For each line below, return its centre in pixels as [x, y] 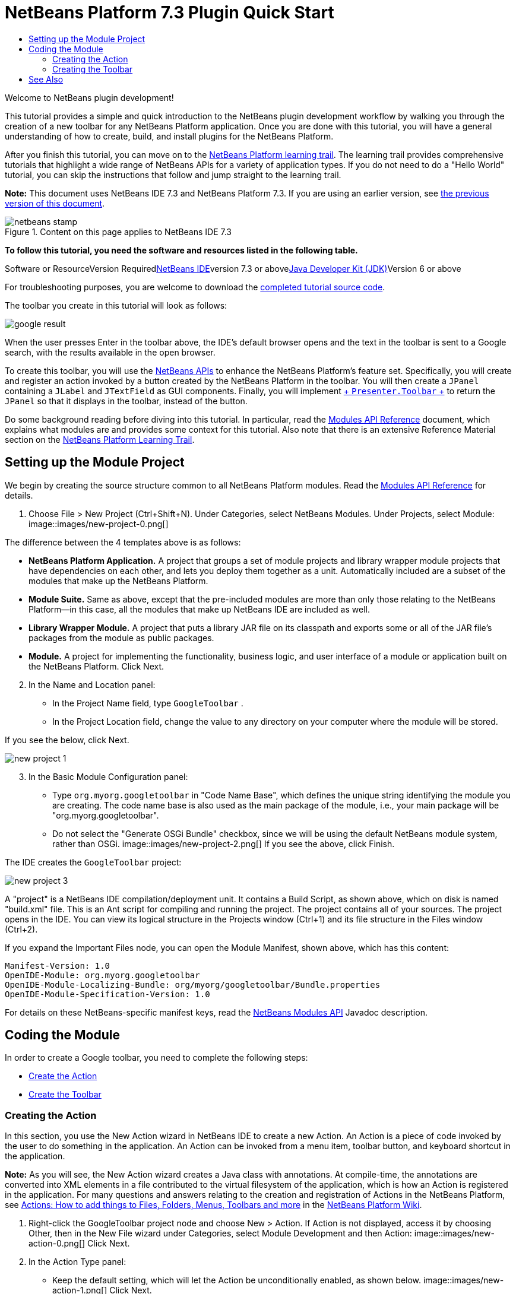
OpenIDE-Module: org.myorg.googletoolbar [102, 975]
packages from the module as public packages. [121, 638]
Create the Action [63, 1076]
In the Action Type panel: [77, 1262]
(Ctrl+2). [21, 929]
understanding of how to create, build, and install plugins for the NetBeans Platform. [169, 136]
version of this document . [55, 203]
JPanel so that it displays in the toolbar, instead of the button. [126, 401]
